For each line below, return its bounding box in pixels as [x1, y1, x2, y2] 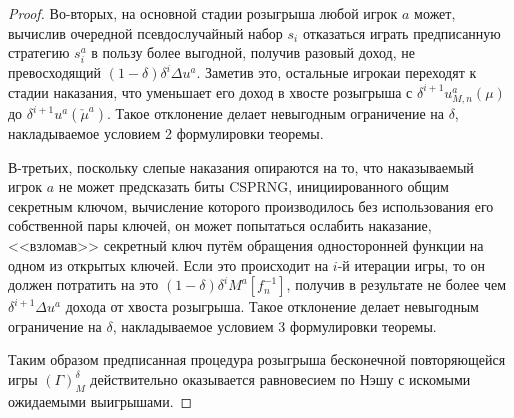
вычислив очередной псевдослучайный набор [8, 22, 283, 43]
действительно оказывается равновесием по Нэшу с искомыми [90, 369, 471, 390]
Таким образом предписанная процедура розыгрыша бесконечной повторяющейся [8, 349, 506, 370]
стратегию [8, 42, 70, 63]
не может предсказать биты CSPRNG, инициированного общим [58, 176, 449, 197]
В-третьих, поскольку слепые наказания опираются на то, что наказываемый [8, 156, 474, 177]
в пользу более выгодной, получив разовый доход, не [91, 42, 415, 63]
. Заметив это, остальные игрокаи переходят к [196, 62, 477, 83]
